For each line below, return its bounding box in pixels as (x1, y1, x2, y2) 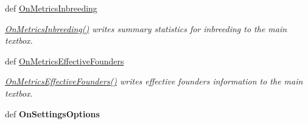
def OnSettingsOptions (5, 107, 100, 120)
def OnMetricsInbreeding (5, 2, 97, 14)
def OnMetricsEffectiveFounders (5, 54, 124, 67)
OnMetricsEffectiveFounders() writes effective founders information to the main (5, 75, 303, 88)
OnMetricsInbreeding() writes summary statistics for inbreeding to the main (5, 22, 287, 35)
